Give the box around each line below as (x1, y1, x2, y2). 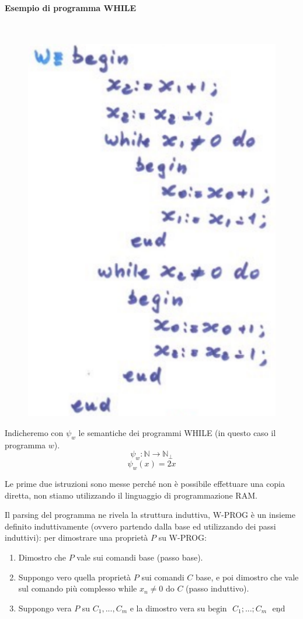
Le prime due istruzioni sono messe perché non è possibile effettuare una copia (5, 477, 285, 489)
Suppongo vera (18, 601, 72, 614)
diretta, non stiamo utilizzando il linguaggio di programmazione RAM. (5, 489, 257, 501)
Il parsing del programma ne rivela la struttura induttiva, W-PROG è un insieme (5, 509, 295, 521)
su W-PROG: (158, 531, 207, 544)
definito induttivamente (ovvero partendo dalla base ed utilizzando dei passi (5, 520, 276, 532)
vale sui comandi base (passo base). (76, 551, 203, 563)
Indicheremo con (5, 426, 64, 438)
